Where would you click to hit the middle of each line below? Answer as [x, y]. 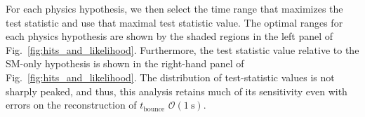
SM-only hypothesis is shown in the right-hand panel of [125, 63]
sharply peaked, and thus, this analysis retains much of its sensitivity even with [177, 91]
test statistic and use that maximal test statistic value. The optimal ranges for [174, 22]
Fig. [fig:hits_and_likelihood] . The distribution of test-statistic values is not [170, 77]
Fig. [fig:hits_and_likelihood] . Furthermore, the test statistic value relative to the [182, 49]
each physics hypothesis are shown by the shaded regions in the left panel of [170, 36]
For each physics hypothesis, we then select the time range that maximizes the [174, 8]
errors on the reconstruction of [71, 105]
